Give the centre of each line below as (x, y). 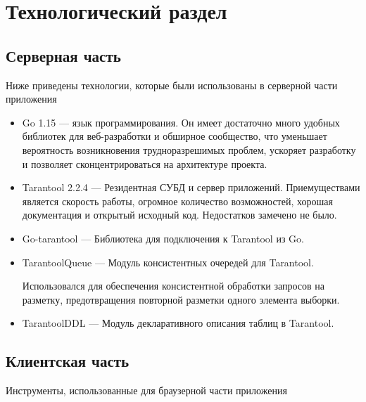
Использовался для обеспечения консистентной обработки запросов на (173, 286)
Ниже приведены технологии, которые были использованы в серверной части (172, 85)
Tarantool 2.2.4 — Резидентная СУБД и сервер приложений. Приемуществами (191, 187)
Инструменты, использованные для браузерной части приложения (146, 390)
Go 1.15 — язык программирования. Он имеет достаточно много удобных (181, 122)
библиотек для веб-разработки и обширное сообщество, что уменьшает (175, 136)
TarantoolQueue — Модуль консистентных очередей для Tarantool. (168, 262)
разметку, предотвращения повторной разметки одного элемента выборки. (181, 299)
